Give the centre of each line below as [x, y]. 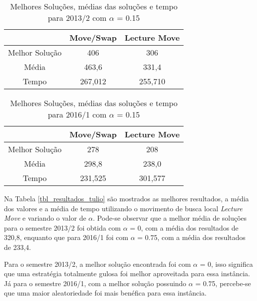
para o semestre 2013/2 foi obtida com [63, 227]
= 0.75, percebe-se [223, 283]
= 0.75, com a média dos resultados [191, 237]
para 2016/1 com [77, 114]
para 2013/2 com [77, 18]
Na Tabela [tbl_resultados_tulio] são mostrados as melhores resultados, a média [127, 198]
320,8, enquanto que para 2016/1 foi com [66, 237]
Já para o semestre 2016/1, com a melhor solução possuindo [95, 283]
